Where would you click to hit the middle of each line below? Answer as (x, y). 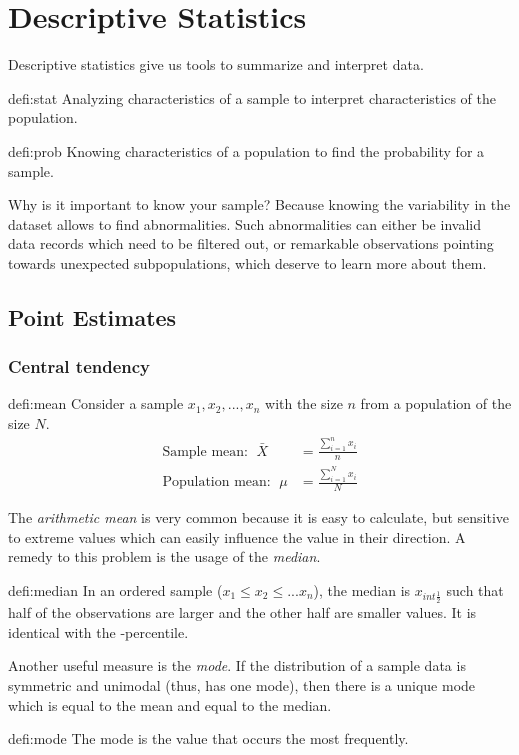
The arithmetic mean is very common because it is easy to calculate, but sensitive (259, 517)
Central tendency (79, 366)
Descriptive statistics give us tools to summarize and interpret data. (216, 64)
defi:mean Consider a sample (96, 403)
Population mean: (216, 482)
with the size (304, 403)
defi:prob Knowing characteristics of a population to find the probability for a (246, 150)
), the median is (362, 589)
